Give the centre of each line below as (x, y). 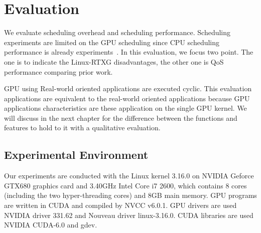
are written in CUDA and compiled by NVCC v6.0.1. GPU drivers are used (120, 205)
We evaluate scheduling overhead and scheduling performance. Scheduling (117, 32)
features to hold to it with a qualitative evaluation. (82, 128)
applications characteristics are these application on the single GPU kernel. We (125, 108)
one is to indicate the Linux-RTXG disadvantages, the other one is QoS (114, 61)
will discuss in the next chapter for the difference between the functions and (121, 118)
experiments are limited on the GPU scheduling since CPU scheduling (112, 42)
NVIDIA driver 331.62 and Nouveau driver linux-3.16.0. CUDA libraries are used (129, 215)
